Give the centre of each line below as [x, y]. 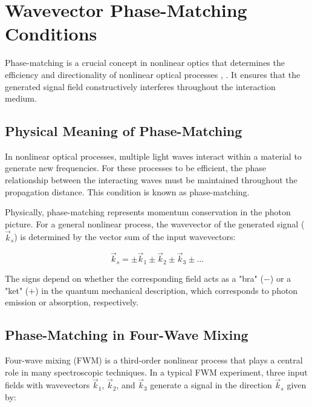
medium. [21, 98]
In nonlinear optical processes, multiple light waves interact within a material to [153, 156]
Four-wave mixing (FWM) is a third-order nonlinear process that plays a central [154, 360]
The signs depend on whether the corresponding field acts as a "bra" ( [134, 278]
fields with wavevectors [47, 385]
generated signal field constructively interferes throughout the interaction [140, 86]
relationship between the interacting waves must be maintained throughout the [151, 180]
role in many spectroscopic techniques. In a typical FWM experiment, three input [156, 372]
